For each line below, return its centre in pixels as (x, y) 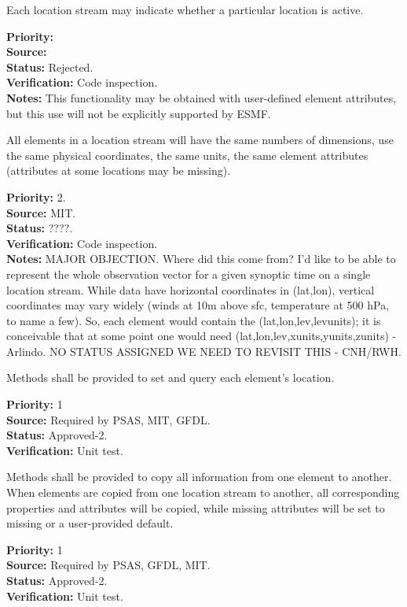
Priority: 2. (36, 196)
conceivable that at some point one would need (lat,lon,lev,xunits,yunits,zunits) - (202, 336)
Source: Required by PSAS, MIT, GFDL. (108, 419)
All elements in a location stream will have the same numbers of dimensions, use (200, 140)
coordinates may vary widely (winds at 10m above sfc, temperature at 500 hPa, (198, 305)
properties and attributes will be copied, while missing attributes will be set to (196, 507)
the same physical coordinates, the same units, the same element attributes (187, 155)
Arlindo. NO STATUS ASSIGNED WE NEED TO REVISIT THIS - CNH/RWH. (204, 351)
